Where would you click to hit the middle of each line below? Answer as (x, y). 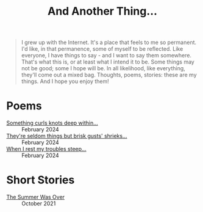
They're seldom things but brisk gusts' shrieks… (67, 136)
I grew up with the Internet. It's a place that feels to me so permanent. (109, 42)
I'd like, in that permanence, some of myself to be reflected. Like (102, 49)
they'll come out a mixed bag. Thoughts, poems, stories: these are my (109, 75)
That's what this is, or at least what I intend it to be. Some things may (108, 62)
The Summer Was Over (36, 197)
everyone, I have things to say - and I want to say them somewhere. (106, 56)
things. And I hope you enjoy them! (65, 81)
